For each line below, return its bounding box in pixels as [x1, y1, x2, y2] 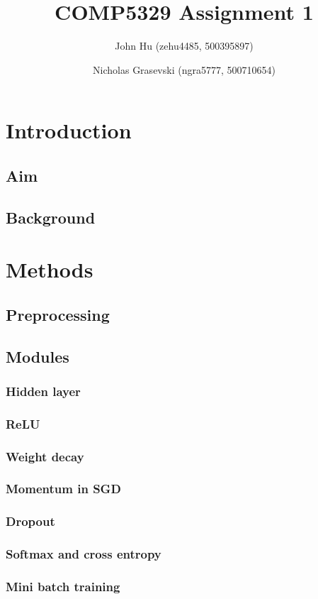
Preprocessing [6, 303, 110, 325]
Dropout [6, 512, 55, 530]
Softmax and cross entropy [6, 545, 161, 563]
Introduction [6, 116, 132, 145]
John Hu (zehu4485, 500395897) [115, 38, 254, 53]
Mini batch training [6, 577, 120, 595]
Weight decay [6, 447, 84, 465]
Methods [6, 255, 93, 284]
